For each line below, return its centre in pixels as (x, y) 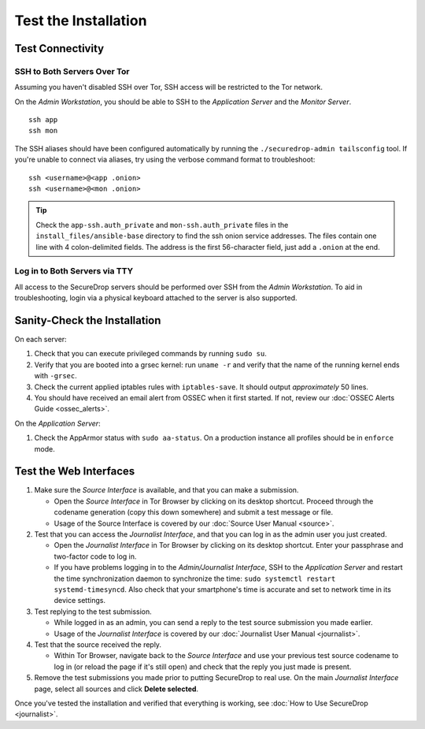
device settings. (80, 601)
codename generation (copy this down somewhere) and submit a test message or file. (194, 512)
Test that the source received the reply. (98, 644)
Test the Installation (81, 20)
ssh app (43, 120)
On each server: (41, 340)
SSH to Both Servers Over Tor (72, 71)
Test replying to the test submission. (93, 612)
